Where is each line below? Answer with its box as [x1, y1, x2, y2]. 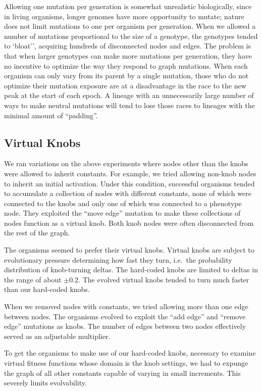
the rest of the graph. [4, 227, 70, 238]
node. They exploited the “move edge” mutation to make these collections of [4, 208, 241, 218]
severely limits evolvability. [4, 377, 87, 388]
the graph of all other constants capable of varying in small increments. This [4, 367, 241, 378]
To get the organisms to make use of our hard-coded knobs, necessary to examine [4, 348, 256, 358]
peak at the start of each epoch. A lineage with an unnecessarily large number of [4, 90, 254, 101]
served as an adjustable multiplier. [4, 330, 111, 341]
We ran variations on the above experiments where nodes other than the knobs [4, 158, 248, 169]
